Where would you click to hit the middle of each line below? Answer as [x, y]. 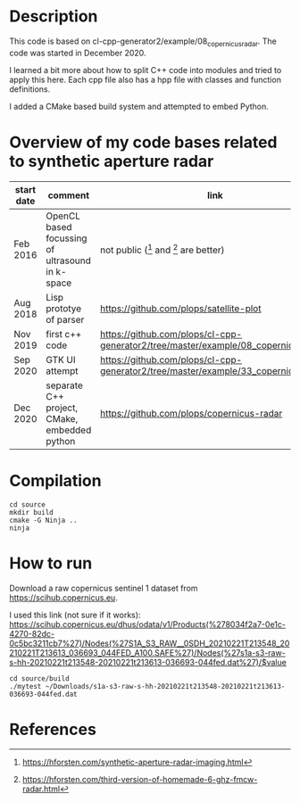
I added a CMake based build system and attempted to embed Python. [139, 106]
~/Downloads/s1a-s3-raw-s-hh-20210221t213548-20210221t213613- [165, 686]
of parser [65, 319]
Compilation [55, 480]
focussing [67, 238]
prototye [64, 308]
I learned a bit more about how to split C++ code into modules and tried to [146, 70]
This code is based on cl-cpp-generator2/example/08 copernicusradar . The [143, 42]
